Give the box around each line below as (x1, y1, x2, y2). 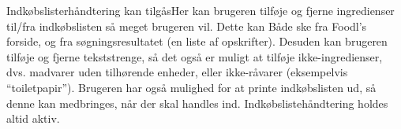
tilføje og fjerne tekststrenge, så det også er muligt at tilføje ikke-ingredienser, (6, 48, 383, 64)
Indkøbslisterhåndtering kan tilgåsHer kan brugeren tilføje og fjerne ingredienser (6, 2, 395, 18)
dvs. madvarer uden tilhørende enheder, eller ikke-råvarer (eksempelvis (6, 64, 348, 80)
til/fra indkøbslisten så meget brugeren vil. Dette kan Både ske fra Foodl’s (6, 17, 367, 34)
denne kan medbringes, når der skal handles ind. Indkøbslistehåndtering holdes (6, 94, 388, 111)
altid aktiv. (6, 110, 60, 127)
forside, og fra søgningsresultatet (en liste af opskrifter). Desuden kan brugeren (6, 33, 388, 50)
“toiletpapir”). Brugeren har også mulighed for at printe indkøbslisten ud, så (6, 79, 377, 95)
